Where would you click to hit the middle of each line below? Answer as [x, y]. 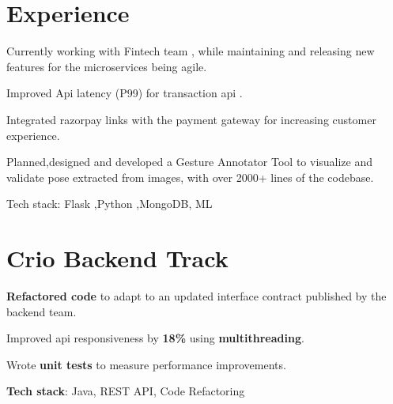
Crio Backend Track [117, 258]
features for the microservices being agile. [107, 66]
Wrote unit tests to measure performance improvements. [146, 364]
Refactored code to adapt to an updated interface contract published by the [196, 296]
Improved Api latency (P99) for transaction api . [125, 93]
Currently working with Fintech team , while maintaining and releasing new [191, 51]
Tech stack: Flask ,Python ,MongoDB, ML [110, 204]
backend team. [42, 311]
